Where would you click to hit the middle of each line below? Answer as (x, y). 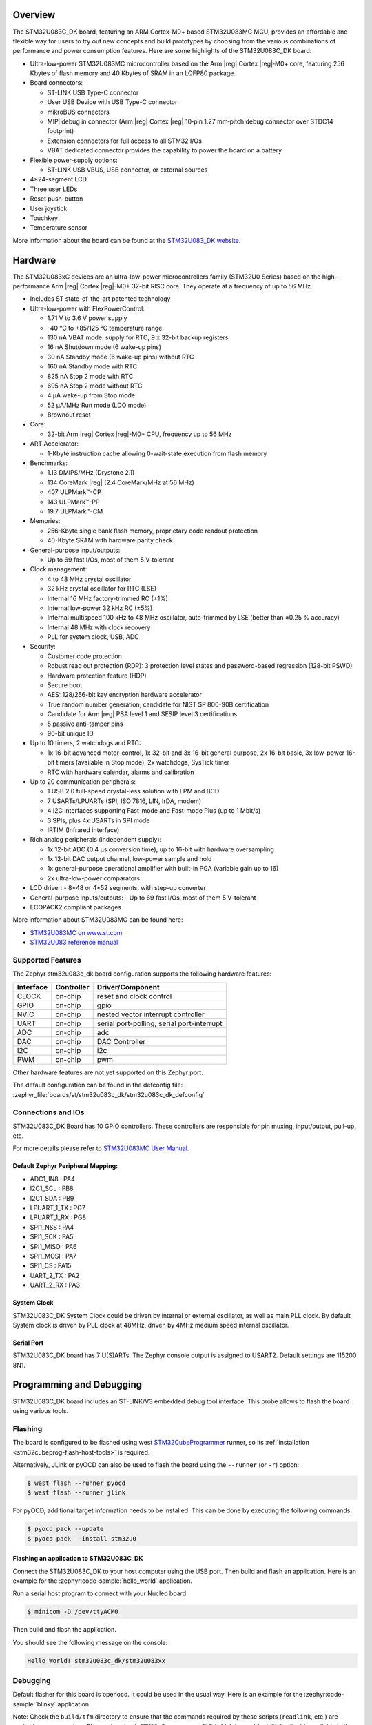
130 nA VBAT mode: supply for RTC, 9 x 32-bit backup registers (138, 337)
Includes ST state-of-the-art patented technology (100, 299)
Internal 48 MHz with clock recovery (99, 627)
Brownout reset (69, 415)
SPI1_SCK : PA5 (52, 1237)
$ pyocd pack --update (65, 1529)
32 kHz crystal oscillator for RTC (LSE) (102, 589)
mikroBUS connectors (78, 112)
